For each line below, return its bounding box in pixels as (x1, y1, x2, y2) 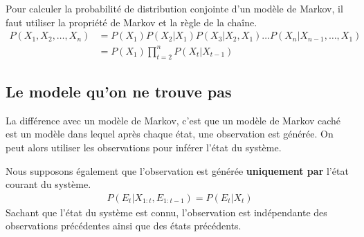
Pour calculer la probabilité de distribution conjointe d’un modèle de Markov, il (6, 1, 343, 15)
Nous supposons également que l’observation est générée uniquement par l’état (6, 163, 349, 178)
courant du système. (6, 177, 91, 191)
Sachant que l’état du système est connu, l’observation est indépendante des (6, 205, 327, 219)
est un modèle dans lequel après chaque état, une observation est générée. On (6, 126, 334, 141)
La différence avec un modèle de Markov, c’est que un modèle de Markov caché (6, 113, 341, 127)
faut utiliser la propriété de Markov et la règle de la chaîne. (6, 15, 257, 29)
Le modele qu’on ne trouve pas (6, 80, 232, 102)
